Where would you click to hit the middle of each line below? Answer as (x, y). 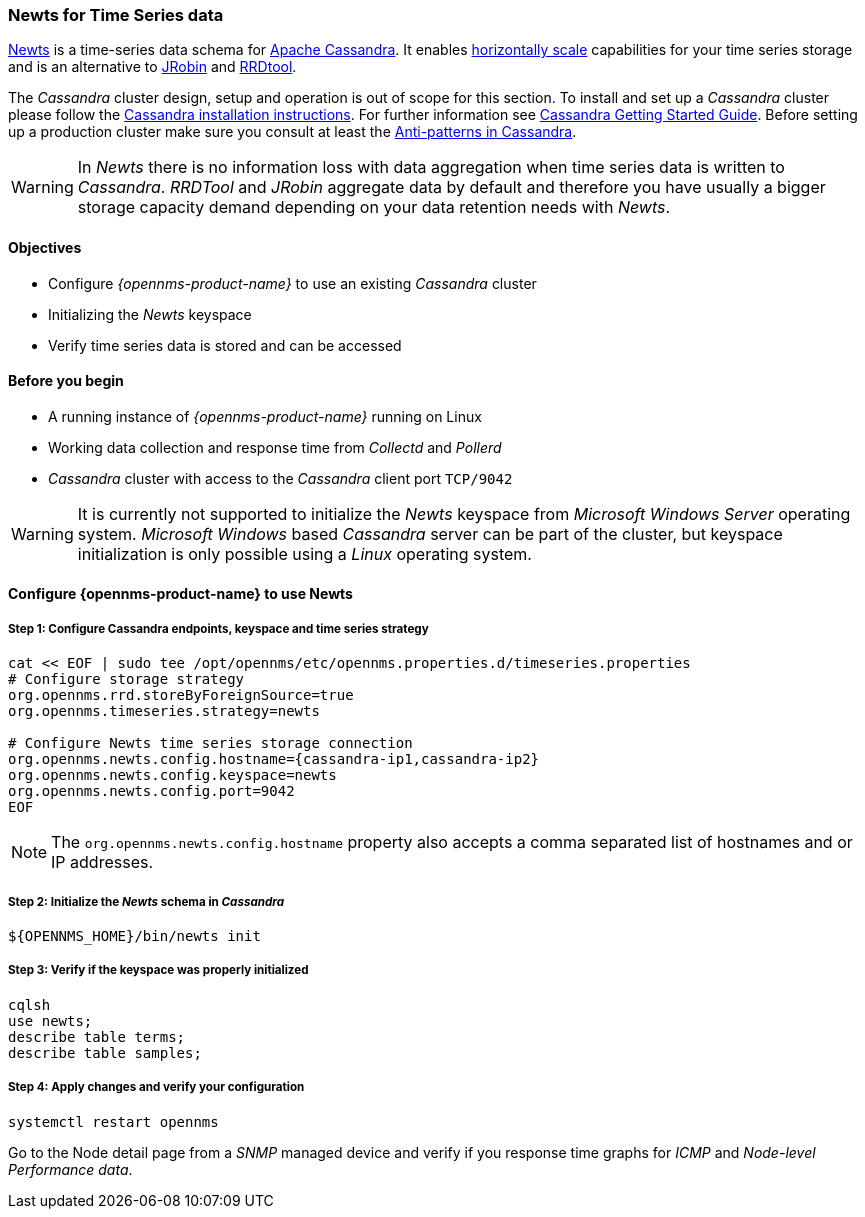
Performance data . (70, 1169)
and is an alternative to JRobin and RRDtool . (152, 67)
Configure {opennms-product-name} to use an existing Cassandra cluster (292, 283)
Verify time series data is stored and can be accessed (225, 345)
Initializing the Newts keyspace (150, 314)
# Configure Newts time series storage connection (210, 743)
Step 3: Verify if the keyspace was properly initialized (158, 970)
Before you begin (66, 381)
